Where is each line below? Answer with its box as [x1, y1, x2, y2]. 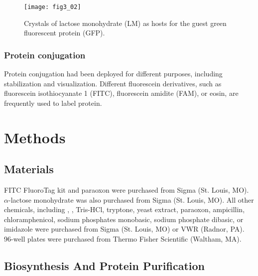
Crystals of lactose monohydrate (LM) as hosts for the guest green [24, 17, 227, 28]
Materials [4, 161, 54, 177]
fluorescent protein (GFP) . [24, 27, 105, 38]
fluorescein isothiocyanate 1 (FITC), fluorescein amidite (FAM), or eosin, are [4, 88, 239, 98]
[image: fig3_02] [24, 3, 81, 10]
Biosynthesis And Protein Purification [4, 258, 205, 273]
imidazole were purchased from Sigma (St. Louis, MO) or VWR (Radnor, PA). [4, 224, 245, 234]
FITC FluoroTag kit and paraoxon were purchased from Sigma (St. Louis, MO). [4, 185, 249, 195]
